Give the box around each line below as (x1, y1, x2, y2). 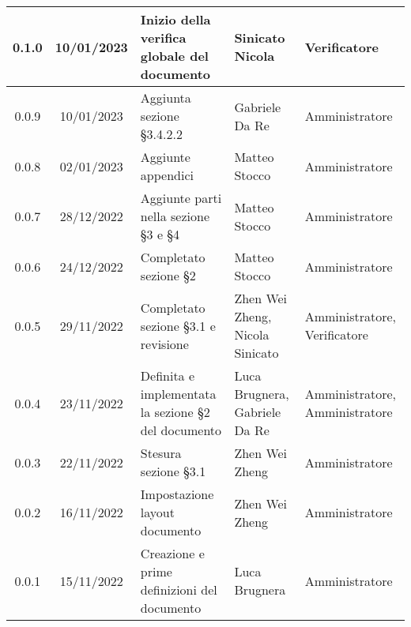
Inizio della (140, 10, 211, 28)
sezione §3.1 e (140, 316, 216, 335)
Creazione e (140, 544, 205, 562)
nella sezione (140, 207, 210, 225)
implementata (140, 385, 217, 403)
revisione (140, 334, 189, 353)
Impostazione (140, 485, 214, 503)
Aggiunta (140, 88, 191, 107)
